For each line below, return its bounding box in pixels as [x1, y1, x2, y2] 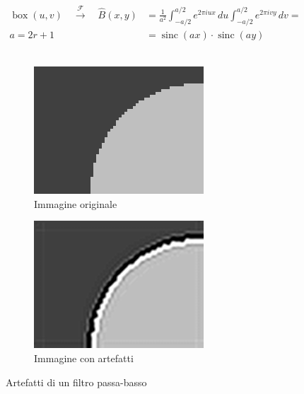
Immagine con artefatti [34, 351, 134, 366]
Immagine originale [34, 196, 117, 211]
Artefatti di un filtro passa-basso [6, 374, 147, 389]
